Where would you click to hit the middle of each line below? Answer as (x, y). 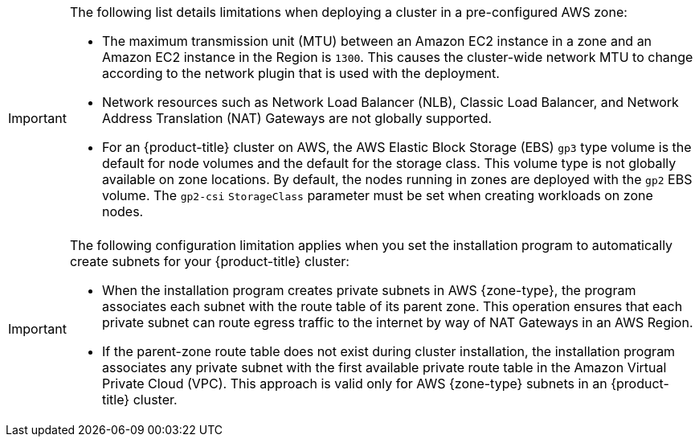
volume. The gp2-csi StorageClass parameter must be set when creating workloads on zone (377, 195)
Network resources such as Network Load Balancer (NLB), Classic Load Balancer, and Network (390, 102)
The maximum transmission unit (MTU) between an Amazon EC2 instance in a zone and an (377, 41)
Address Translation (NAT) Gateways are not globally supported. (297, 118)
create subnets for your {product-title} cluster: (209, 261)
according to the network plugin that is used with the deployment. (300, 73)
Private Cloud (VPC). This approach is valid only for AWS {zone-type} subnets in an (354, 384)
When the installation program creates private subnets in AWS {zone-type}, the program (369, 290)
